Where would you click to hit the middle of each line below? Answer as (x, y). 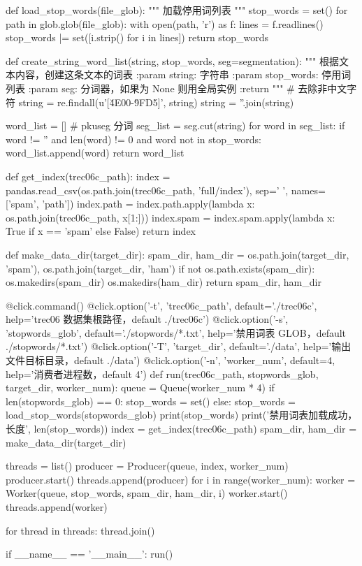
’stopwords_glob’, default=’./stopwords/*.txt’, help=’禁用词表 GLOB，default (176, 332)
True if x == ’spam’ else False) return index (101, 231)
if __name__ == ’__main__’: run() (89, 554)
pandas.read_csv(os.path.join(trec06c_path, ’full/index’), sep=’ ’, (147, 190)
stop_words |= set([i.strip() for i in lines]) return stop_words (137, 37)
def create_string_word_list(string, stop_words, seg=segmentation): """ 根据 (172, 60)
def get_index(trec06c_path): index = (88, 176)
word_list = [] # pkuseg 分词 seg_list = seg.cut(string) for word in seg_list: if (175, 125)
